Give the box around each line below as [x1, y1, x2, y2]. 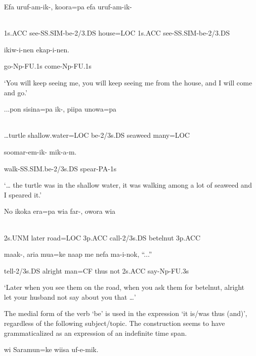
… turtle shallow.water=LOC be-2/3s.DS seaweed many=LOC [4, 130, 190, 140]
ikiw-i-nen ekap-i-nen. [4, 44, 70, 54]
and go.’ [4, 87, 28, 97]
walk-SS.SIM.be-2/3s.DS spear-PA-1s [4, 163, 117, 173]
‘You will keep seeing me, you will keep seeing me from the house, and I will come [4, 77, 252, 87]
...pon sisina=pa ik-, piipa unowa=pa [4, 104, 117, 114]
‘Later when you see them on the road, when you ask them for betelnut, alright [4, 282, 245, 292]
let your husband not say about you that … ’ [4, 291, 136, 302]
